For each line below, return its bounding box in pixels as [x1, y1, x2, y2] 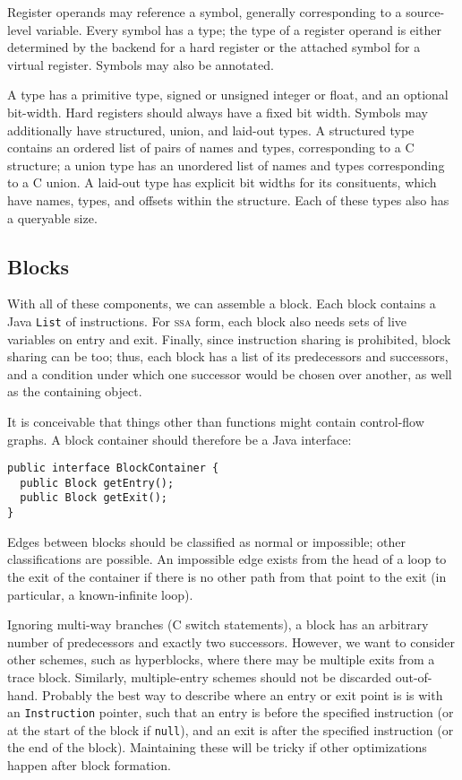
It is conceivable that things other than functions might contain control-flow [7, 412, 424, 430]
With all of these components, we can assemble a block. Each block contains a [7, 294, 436, 313]
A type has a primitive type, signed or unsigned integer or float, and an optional [7, 85, 449, 104]
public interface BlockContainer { [7, 462, 219, 475]
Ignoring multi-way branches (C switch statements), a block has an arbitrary [7, 615, 429, 634]
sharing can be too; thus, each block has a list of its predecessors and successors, [7, 347, 449, 366]
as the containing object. [7, 382, 142, 401]
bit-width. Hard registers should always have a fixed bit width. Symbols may [7, 102, 428, 121]
